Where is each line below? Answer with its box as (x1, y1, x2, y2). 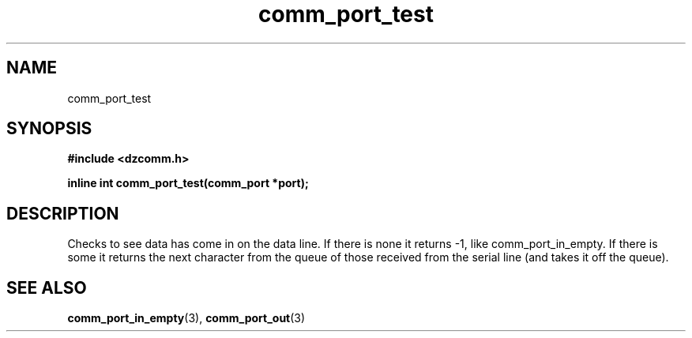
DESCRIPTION (6, 203, 119, 223)
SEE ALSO (6, 277, 87, 298)
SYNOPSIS (6, 118, 92, 139)
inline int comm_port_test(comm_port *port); (67, 176, 309, 190)
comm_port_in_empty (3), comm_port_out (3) (67, 311, 306, 325)
